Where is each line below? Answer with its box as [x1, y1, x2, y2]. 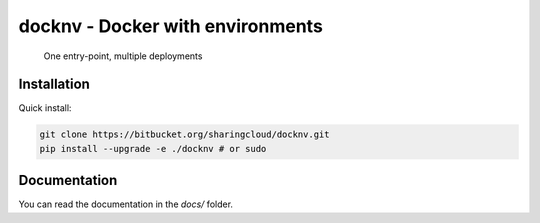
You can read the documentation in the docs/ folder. [18, 198, 234, 210]
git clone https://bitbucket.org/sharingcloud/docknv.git [39, 129, 330, 140]
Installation [18, 76, 90, 93]
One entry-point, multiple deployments [43, 50, 203, 62]
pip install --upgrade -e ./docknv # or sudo [39, 143, 267, 154]
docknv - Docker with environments [18, 15, 324, 37]
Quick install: [18, 102, 72, 114]
